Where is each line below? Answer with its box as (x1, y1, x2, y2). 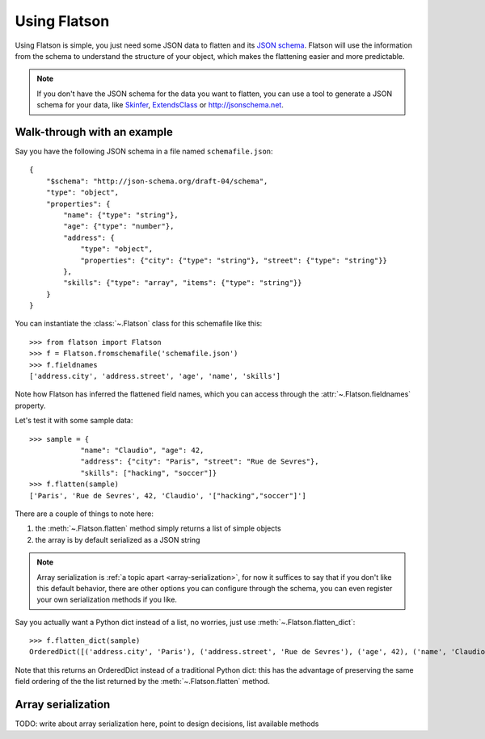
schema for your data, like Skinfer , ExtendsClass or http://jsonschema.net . (36, 100, 285, 110)
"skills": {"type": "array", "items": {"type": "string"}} (63, 279, 302, 288)
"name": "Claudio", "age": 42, (80, 446, 205, 455)
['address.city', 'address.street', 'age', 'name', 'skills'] (29, 372, 281, 381)
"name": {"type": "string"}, (63, 210, 179, 220)
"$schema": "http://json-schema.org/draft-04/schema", (45, 176, 268, 186)
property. (15, 401, 46, 410)
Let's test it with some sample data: (15, 416, 133, 426)
